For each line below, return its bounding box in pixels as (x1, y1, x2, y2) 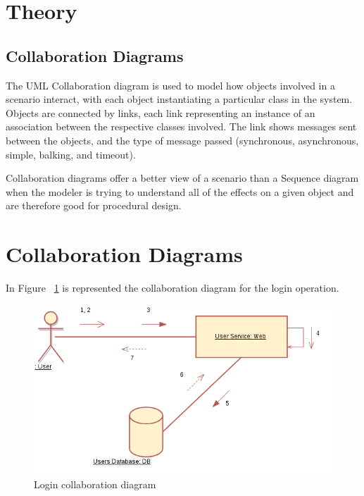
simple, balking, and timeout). (6, 147, 136, 161)
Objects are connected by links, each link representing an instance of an (6, 105, 315, 120)
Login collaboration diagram (34, 476, 156, 491)
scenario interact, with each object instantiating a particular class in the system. (6, 92, 353, 106)
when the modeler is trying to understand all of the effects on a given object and (6, 184, 354, 199)
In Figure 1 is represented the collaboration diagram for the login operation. (6, 280, 339, 295)
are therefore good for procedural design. (6, 198, 182, 213)
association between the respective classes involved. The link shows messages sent (6, 119, 357, 134)
